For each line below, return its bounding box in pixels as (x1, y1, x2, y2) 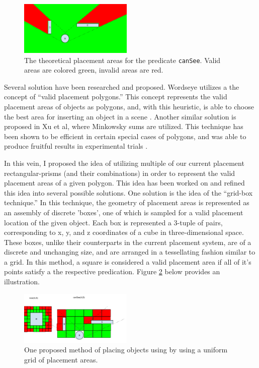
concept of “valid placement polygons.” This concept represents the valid (4, 91, 227, 102)
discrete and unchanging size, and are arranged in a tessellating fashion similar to (4, 247, 255, 257)
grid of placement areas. (24, 354, 98, 364)
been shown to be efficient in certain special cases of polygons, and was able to (4, 131, 246, 141)
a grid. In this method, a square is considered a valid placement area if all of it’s (4, 256, 251, 267)
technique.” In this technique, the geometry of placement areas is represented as (4, 197, 249, 208)
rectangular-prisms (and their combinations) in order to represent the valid (4, 167, 235, 178)
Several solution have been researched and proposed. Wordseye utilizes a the (4, 81, 239, 92)
